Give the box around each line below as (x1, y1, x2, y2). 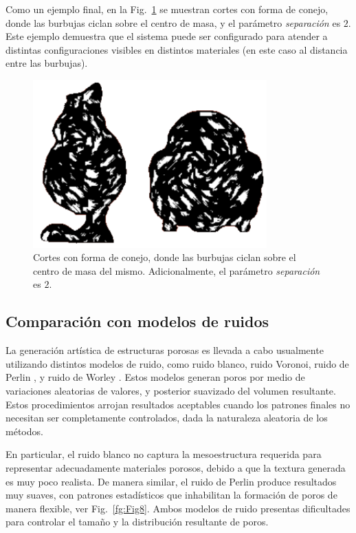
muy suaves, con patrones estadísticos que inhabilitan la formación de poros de (5, 488, 337, 502)
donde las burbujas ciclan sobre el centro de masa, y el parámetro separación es (5, 15, 341, 30)
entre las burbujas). (5, 56, 88, 70)
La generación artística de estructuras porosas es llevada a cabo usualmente (5, 343, 324, 357)
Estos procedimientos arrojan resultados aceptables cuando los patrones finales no (5, 397, 351, 411)
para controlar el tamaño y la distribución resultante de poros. (5, 514, 269, 529)
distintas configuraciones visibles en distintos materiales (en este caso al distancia (5, 42, 348, 56)
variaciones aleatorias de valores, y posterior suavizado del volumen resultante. (5, 384, 336, 397)
